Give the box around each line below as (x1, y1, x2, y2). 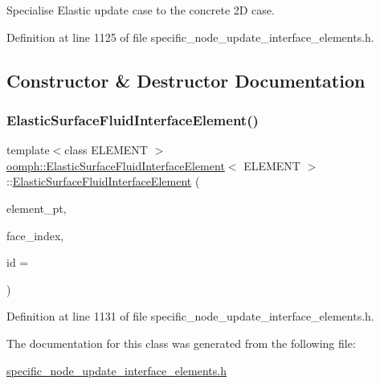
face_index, (6, 227, 64, 243)
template (6, 141, 50, 158)
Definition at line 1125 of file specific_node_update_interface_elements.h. (6, 28, 374, 45)
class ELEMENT (64, 141, 148, 158)
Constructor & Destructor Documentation (6, 67, 366, 92)
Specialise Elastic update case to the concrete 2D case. (6, 2, 275, 18)
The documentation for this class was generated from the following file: (6, 334, 356, 351)
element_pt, (6, 199, 67, 216)
